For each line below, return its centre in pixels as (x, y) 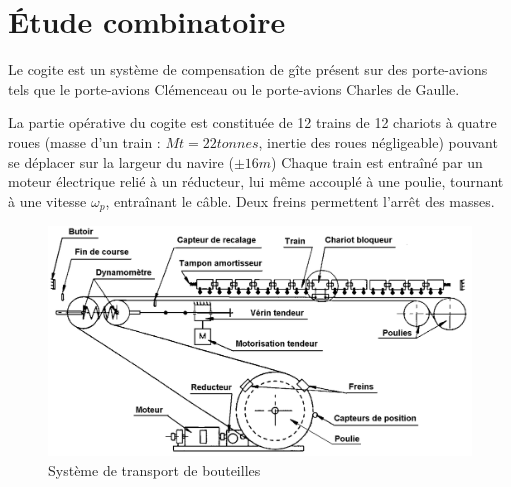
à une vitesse (47, 200)
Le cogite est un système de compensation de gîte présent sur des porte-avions (248, 69)
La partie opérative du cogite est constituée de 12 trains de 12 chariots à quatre (252, 122)
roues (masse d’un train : (84, 141)
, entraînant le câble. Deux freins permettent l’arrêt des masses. (300, 200)
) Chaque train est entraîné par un (377, 161)
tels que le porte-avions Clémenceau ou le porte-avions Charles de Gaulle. (234, 88)
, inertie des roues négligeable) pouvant (378, 141)
